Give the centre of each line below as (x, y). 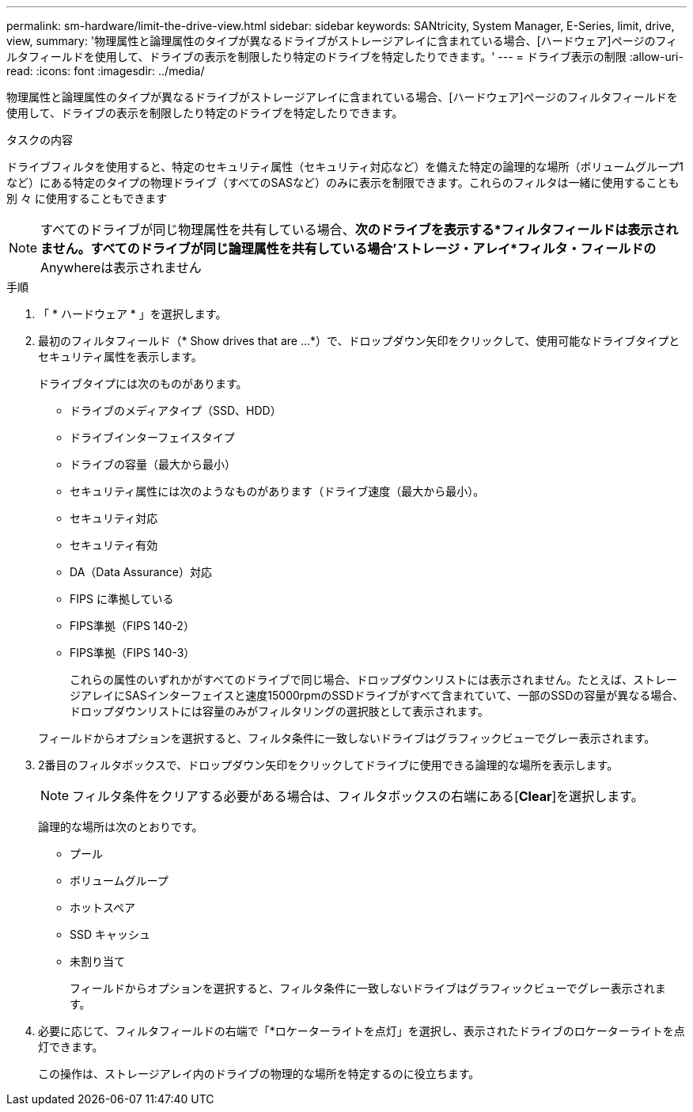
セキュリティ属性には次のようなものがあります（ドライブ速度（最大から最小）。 (277, 491)
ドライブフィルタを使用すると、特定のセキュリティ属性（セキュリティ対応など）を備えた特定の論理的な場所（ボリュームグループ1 (345, 167)
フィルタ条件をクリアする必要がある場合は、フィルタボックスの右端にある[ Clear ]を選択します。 (358, 796)
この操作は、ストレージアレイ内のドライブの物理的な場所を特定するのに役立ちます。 (259, 1074)
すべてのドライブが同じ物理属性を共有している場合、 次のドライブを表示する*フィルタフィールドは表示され (360, 230)
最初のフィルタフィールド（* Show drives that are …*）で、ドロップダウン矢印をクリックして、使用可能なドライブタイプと (359, 341)
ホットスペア (103, 907)
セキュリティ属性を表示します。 (120, 357)
